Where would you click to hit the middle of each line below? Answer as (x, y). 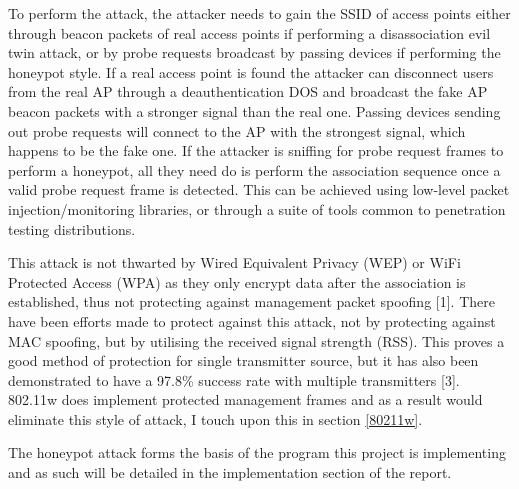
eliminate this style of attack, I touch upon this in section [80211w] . (215, 418)
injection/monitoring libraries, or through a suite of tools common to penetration (257, 208)
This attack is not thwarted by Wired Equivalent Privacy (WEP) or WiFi (234, 262)
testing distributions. (72, 228)
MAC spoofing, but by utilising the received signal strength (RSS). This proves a (256, 340)
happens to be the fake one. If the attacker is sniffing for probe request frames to (256, 150)
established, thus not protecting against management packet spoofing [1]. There (251, 301)
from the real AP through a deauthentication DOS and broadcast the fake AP (248, 91)
